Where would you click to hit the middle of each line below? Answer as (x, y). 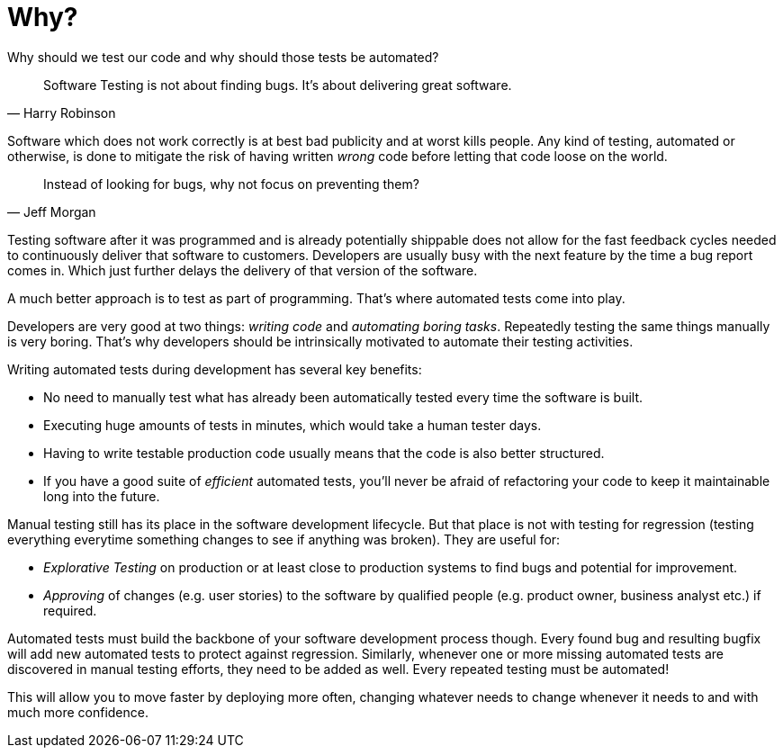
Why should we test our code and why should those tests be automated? (223, 57)
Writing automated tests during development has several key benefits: (215, 369)
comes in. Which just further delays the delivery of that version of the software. (243, 270)
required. (70, 610)
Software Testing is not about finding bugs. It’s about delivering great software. (278, 85)
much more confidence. (78, 712)
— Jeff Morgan (52, 211)
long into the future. (102, 496)
